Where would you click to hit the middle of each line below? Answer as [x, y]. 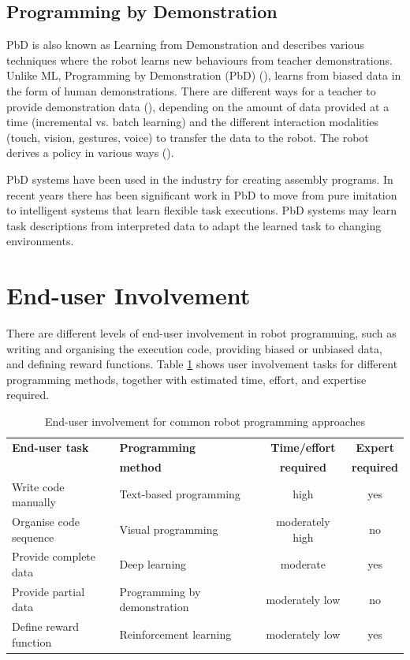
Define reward [46, 626]
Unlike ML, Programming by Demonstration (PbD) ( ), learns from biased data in [204, 75]
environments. [40, 241]
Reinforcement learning [175, 634]
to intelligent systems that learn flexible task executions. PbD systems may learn [201, 210]
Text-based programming [180, 494]
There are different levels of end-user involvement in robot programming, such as [201, 333]
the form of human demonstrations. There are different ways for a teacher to [191, 90]
